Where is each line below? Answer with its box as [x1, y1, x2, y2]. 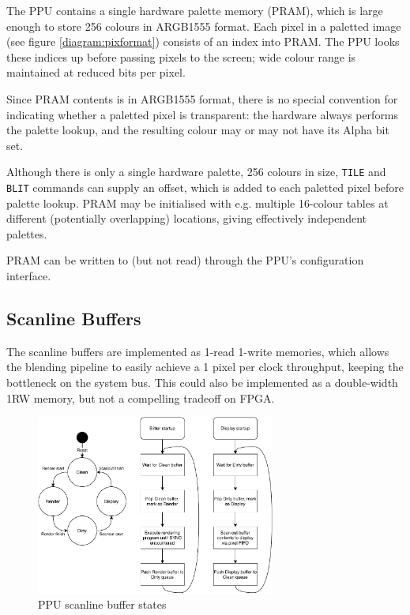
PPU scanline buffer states [38, 596, 167, 613]
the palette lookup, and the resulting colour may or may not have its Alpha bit [6, 122, 389, 138]
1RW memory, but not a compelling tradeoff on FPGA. [6, 389, 275, 406]
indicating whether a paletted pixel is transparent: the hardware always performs [6, 106, 399, 122]
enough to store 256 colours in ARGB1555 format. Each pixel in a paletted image [6, 17, 401, 34]
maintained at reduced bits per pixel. [6, 64, 186, 81]
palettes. [6, 225, 47, 242]
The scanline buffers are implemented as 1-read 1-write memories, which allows [6, 343, 389, 359]
